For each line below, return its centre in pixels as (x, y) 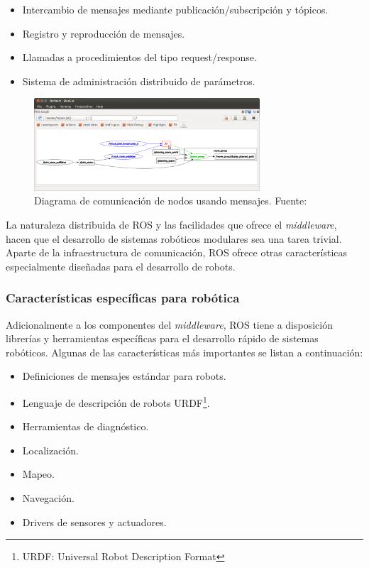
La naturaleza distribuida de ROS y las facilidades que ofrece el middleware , (171, 224)
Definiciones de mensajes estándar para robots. (124, 376)
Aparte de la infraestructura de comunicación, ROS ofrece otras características (177, 252)
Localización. (50, 450)
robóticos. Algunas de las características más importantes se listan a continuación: (184, 352)
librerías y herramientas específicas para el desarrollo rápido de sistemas (162, 338)
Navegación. (48, 497)
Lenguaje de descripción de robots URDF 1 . (116, 401)
